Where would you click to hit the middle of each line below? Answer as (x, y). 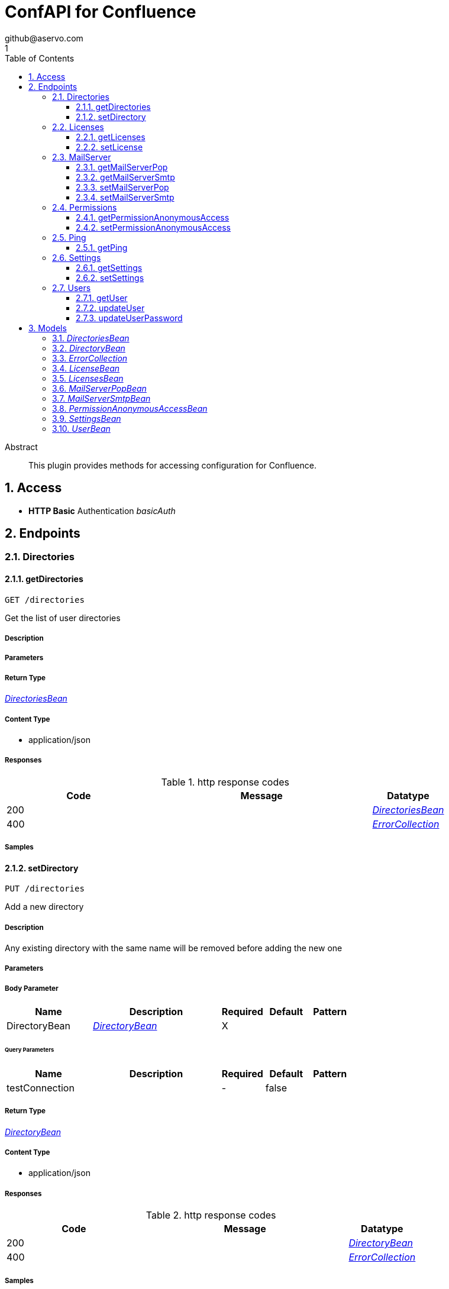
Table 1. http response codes (225, 782)
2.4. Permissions (85, 207)
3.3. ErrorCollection (90, 358)
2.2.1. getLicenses (111, 137)
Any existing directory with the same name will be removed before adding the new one (174, 948)
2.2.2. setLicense (109, 147)
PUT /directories (45, 889)
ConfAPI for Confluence (101, 12)
